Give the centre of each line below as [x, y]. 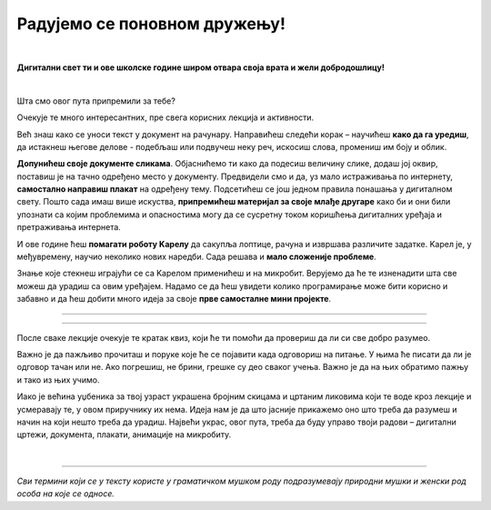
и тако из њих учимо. [58, 380]
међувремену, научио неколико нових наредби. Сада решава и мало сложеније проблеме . [196, 257]
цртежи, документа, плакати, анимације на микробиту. [124, 435]
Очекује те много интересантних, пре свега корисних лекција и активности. [165, 117]
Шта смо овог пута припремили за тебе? [96, 101]
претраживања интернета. [69, 227]
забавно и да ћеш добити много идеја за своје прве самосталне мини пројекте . [174, 299]
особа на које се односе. [66, 494]
